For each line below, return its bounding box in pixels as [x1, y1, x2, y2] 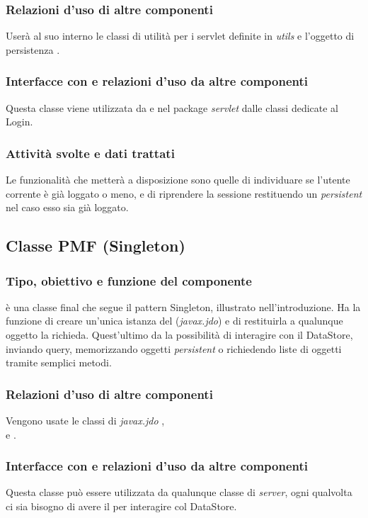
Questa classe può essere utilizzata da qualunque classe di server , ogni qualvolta [6, 485, 352, 500]
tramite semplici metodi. [6, 355, 112, 370]
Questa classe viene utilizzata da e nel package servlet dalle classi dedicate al [6, 100, 339, 115]
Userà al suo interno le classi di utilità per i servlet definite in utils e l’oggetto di [6, 28, 355, 43]
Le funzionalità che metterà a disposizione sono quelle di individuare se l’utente [6, 172, 350, 187]
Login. [6, 114, 33, 129]
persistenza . [6, 42, 60, 57]
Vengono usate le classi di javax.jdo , [6, 413, 165, 427]
